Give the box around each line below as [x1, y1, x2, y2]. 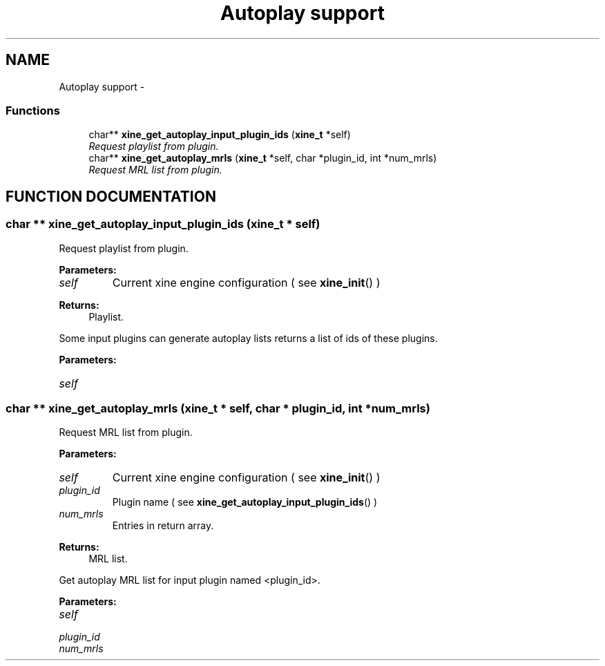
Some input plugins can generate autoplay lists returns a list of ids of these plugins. [59, 332, 438, 344]
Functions [6, 103, 60, 117]
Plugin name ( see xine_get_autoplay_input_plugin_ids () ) [112, 496, 378, 508]
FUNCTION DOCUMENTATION [6, 187, 216, 205]
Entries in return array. [112, 520, 214, 532]
